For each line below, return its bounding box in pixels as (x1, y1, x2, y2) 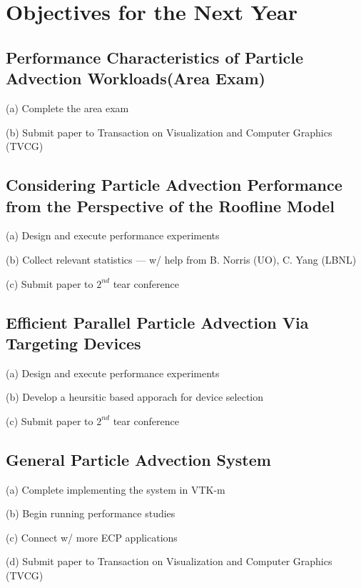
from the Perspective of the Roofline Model (6, 194, 335, 216)
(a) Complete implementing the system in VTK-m (6, 482, 225, 497)
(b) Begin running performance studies (6, 506, 176, 521)
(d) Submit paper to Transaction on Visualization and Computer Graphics (6, 554, 332, 569)
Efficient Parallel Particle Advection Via (6, 311, 309, 333)
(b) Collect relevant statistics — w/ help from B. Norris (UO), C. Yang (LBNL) (6, 251, 357, 266)
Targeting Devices (6, 332, 141, 354)
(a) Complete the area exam (6, 100, 129, 115)
